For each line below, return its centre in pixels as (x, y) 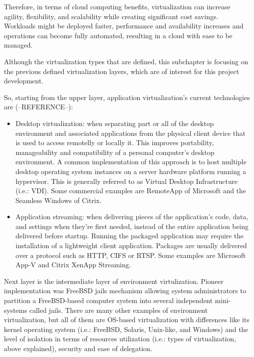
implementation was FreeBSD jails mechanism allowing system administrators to (125, 291)
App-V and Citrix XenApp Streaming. (73, 265)
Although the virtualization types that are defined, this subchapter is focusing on (126, 61)
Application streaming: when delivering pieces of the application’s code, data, (132, 217)
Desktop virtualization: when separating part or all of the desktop (114, 123)
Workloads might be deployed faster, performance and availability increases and (124, 26)
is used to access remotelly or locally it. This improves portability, (115, 142)
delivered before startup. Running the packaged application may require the (129, 236)
